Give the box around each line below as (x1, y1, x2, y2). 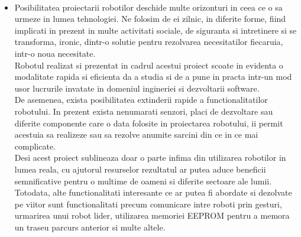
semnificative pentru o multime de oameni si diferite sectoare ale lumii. (14, 174, 272, 187)
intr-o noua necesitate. (14, 47, 96, 59)
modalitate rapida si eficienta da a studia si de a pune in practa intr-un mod (14, 70, 292, 83)
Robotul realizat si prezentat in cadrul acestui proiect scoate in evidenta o (14, 59, 283, 71)
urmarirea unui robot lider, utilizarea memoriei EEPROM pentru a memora (14, 209, 290, 222)
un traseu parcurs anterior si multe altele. (14, 220, 166, 233)
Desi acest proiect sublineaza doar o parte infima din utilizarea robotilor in (14, 151, 286, 164)
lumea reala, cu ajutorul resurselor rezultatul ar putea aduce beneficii (14, 163, 266, 175)
